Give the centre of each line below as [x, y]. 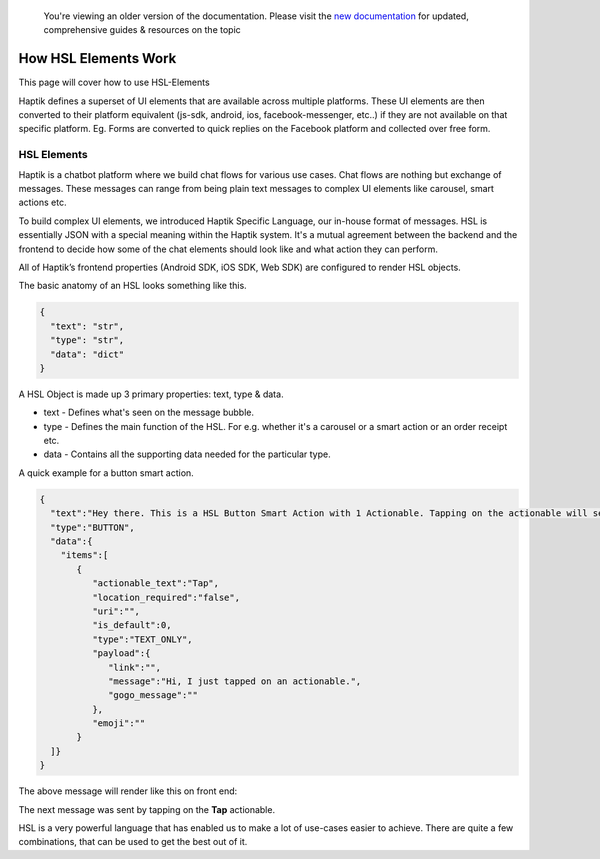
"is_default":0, [131, 625]
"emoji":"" [118, 723]
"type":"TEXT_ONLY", [142, 639]
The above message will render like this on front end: [128, 791]
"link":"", [135, 667]
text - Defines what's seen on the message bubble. [149, 412]
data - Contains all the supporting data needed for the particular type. [187, 454]
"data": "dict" [87, 354]
